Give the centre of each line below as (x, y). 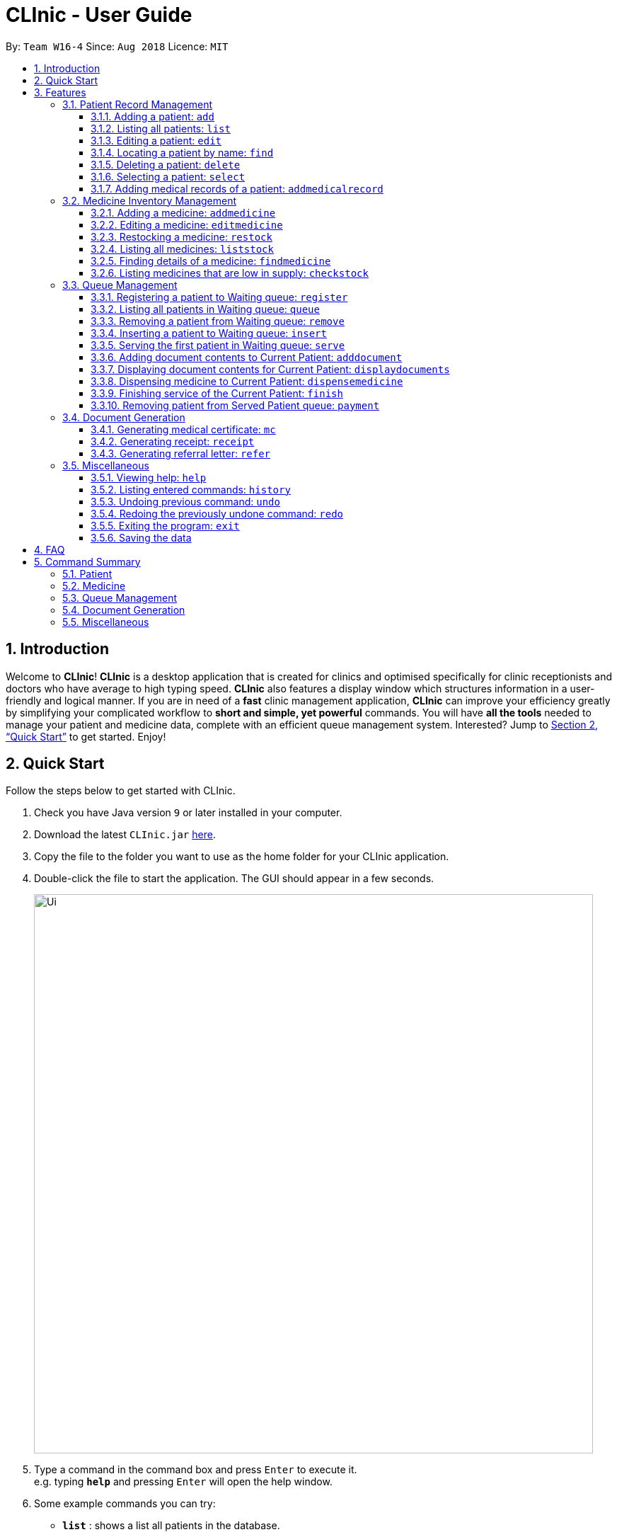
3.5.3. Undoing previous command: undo (185, 501)
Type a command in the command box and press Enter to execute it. (196, 1470)
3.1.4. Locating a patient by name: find (182, 152)
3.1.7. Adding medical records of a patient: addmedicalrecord (237, 188)
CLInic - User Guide (99, 15)
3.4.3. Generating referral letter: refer (181, 453)
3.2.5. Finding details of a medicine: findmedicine (211, 261)
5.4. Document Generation (124, 610)
